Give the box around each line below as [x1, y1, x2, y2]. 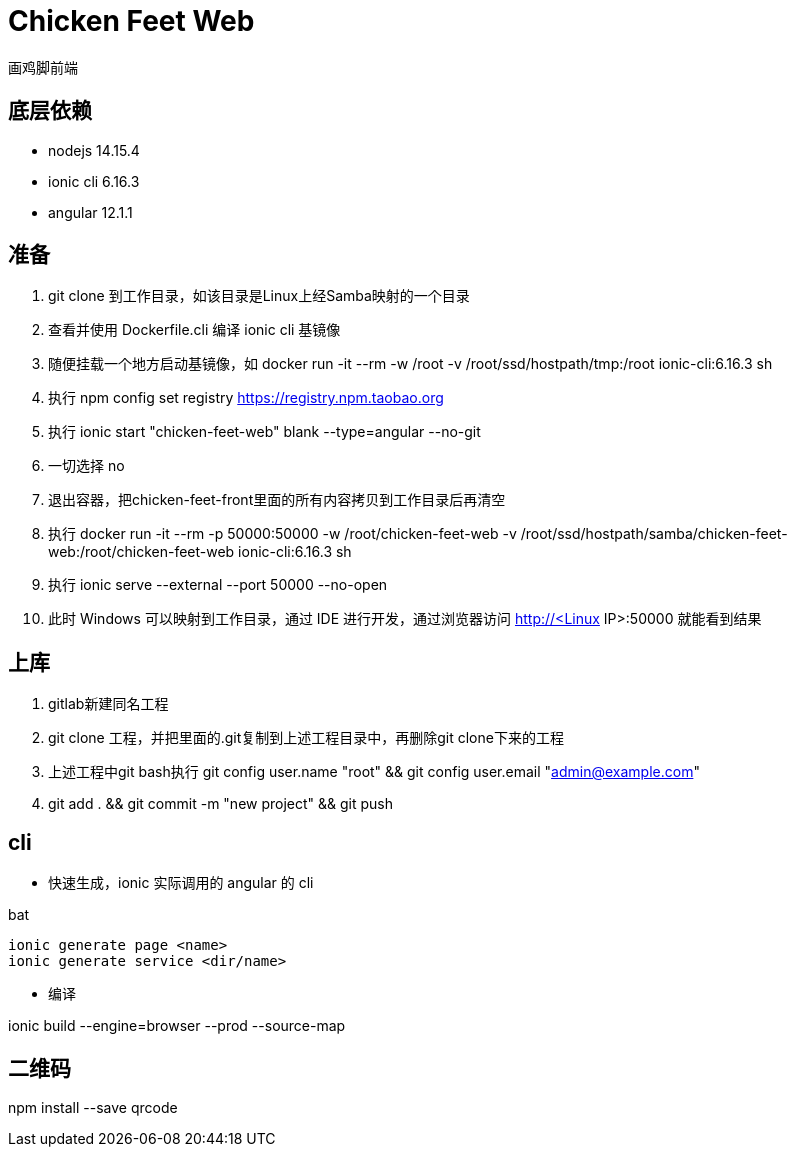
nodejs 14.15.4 [48, 141, 140, 159]
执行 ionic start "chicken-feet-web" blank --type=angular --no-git [48, 423, 481, 441]
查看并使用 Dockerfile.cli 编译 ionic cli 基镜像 [48, 321, 341, 339]
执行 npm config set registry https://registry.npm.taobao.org [48, 389, 444, 407]
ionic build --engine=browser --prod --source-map [8, 1017, 346, 1035]
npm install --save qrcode [8, 1098, 178, 1116]
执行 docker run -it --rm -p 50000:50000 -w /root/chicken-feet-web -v [48, 525, 517, 543]
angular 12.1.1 [48, 203, 133, 221]
